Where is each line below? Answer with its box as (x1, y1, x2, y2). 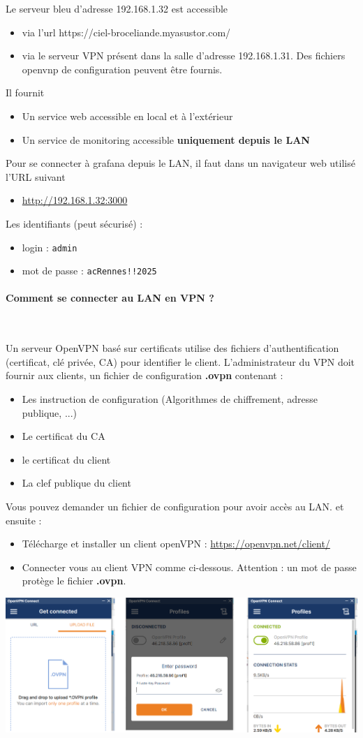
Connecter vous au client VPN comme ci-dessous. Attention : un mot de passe (22, 559, 357, 574)
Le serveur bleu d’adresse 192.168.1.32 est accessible (6, 1, 228, 15)
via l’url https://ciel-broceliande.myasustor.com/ (22, 24, 231, 39)
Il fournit (6, 85, 45, 100)
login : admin (22, 239, 77, 254)
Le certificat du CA (22, 429, 105, 443)
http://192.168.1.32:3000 (22, 193, 128, 207)
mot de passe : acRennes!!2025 (22, 263, 157, 278)
